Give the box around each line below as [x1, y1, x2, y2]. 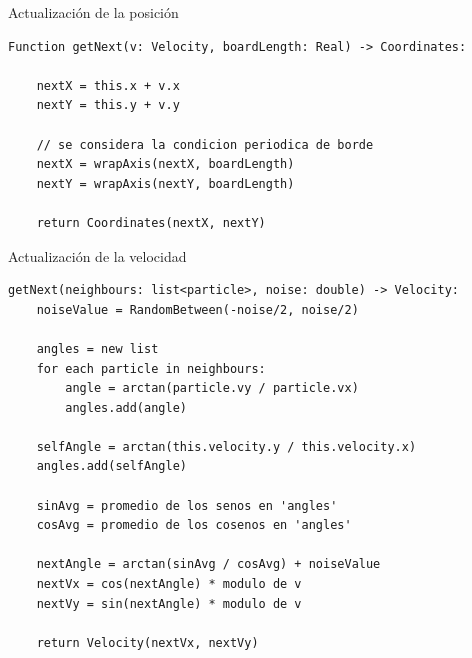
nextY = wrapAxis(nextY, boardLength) [36, 176, 295, 191]
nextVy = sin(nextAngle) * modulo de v [36, 596, 302, 611]
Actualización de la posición [8, 2, 179, 22]
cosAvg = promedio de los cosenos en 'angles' [36, 518, 352, 533]
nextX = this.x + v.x [36, 78, 180, 93]
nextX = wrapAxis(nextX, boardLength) [36, 157, 295, 172]
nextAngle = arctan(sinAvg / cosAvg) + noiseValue [36, 557, 381, 572]
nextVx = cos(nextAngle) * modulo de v [36, 577, 302, 592]
